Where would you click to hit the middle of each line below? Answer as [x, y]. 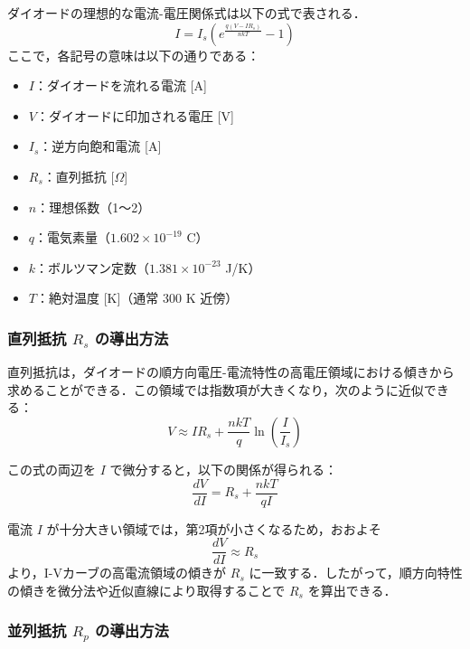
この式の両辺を [52, 469]
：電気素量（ [73, 237]
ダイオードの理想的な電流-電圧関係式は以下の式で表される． [187, 13]
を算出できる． [352, 590]
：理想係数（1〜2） [94, 207]
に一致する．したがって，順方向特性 [356, 573]
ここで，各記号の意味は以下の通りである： [134, 55]
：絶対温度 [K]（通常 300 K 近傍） [137, 298]
